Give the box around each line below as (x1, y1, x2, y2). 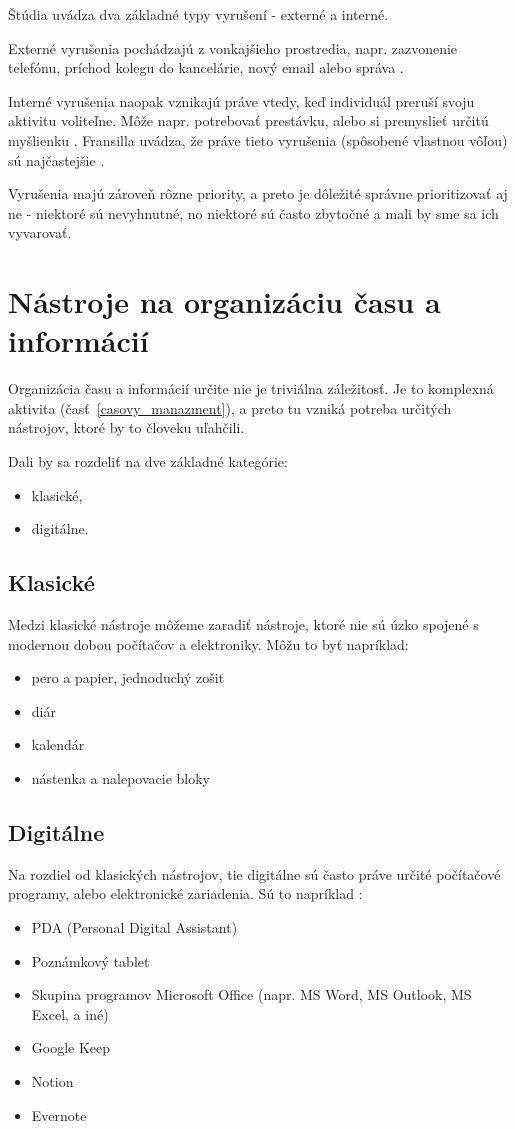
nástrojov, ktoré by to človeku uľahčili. (8, 417, 245, 438)
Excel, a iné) (31, 1003, 109, 1024)
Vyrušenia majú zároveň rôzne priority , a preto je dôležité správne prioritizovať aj (8, 183, 508, 204)
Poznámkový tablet (31, 950, 150, 971)
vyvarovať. (8, 222, 72, 243)
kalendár (31, 734, 85, 755)
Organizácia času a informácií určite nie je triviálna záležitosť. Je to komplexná (8, 378, 494, 399)
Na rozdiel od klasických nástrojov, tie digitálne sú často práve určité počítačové (8, 863, 501, 884)
